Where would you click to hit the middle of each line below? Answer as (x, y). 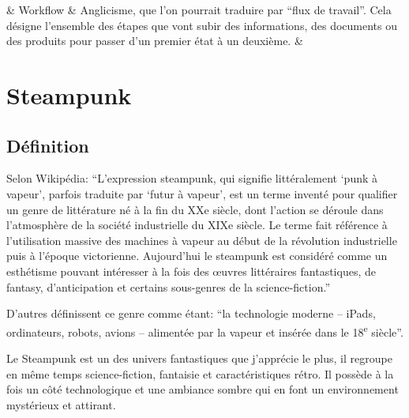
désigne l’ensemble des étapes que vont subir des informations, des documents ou (202, 25)
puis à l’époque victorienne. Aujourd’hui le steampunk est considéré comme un (197, 256)
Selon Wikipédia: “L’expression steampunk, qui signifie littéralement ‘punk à (192, 178)
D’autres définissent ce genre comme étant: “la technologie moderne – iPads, (191, 313)
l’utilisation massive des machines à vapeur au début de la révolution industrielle (202, 240)
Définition (48, 145)
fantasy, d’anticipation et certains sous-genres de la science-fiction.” (169, 286)
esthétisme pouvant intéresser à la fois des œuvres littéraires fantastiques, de (191, 271)
